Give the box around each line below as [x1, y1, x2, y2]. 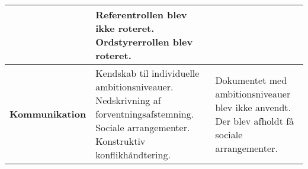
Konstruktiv [95, 134, 146, 148]
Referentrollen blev [95, 8, 187, 21]
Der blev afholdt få [215, 113, 294, 128]
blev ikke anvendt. [215, 100, 291, 114]
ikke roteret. [95, 21, 155, 35]
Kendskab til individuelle [95, 66, 200, 80]
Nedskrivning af [95, 93, 161, 107]
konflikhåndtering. [95, 148, 171, 161]
